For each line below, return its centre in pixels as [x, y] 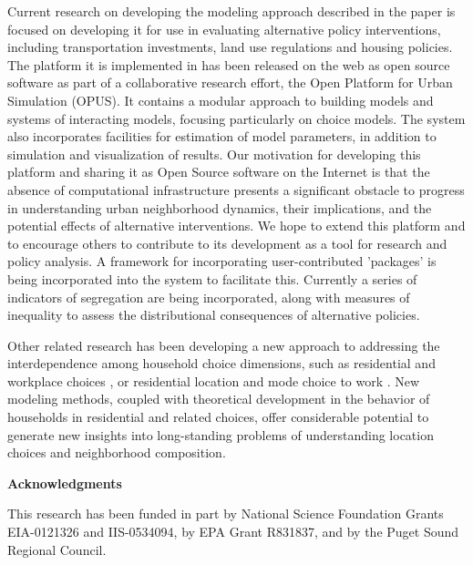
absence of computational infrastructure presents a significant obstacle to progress [236, 189]
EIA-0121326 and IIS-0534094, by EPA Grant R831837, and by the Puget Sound [233, 532]
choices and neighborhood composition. [117, 452]
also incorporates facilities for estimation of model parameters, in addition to [222, 136]
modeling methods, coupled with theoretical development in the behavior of [219, 399]
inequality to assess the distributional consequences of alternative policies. [214, 315]
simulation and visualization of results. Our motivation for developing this [214, 154]
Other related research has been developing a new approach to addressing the [224, 345]
